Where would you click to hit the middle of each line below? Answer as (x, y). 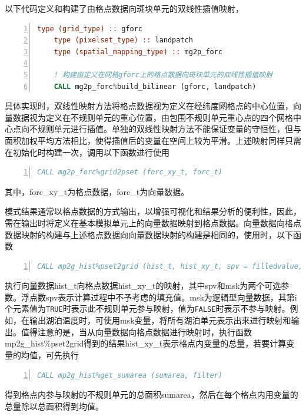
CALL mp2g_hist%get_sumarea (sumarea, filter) (130, 375)
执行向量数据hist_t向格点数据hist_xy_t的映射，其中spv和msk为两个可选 (143, 285)
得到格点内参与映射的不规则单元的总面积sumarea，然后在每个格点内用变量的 (152, 394)
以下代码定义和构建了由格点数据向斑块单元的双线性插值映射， (124, 8)
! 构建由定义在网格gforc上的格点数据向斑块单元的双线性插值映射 (163, 75)
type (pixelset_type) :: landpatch (123, 40)
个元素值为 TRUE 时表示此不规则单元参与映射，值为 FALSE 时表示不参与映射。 (147, 308)
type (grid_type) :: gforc (90, 29)
